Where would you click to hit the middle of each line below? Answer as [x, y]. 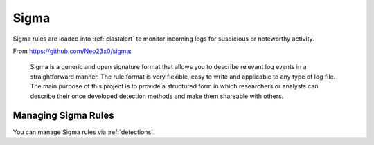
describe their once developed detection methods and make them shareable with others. [157, 96]
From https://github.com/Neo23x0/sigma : [72, 51]
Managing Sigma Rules [63, 116]
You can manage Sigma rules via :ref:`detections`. [84, 132]
